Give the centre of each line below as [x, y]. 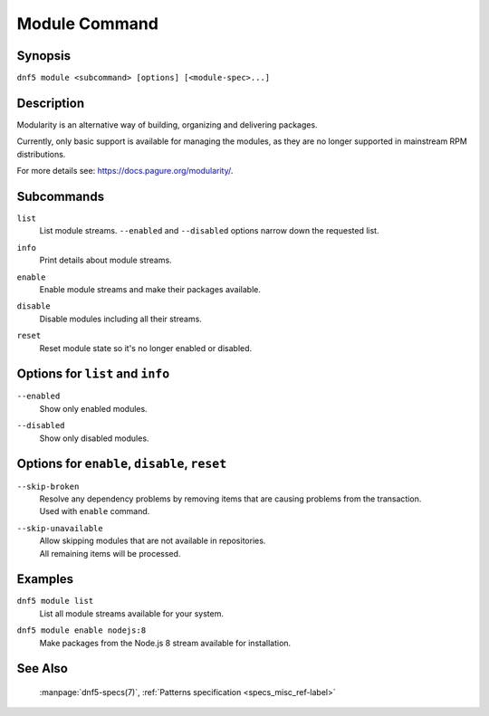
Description [51, 103]
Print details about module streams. [105, 260]
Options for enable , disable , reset [122, 464]
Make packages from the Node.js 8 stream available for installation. [165, 643]
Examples [45, 579]
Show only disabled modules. [94, 438]
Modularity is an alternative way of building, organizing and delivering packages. [167, 124]
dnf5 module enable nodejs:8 [81, 630]
